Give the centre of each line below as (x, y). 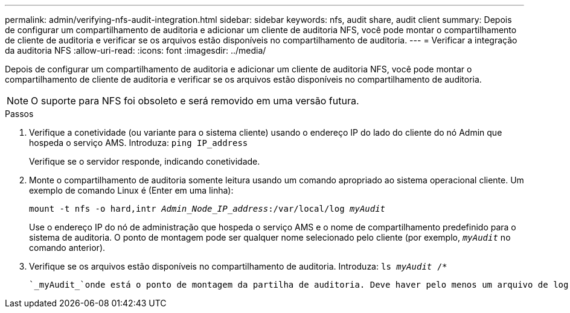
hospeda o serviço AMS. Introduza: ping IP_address (139, 143)
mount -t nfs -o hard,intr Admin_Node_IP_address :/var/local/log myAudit (207, 209)
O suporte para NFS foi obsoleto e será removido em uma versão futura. (195, 101)
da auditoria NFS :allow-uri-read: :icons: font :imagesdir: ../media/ (136, 50)
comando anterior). (67, 248)
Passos (19, 114)
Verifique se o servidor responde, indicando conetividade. (145, 161)
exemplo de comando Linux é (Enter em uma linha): (131, 190)
